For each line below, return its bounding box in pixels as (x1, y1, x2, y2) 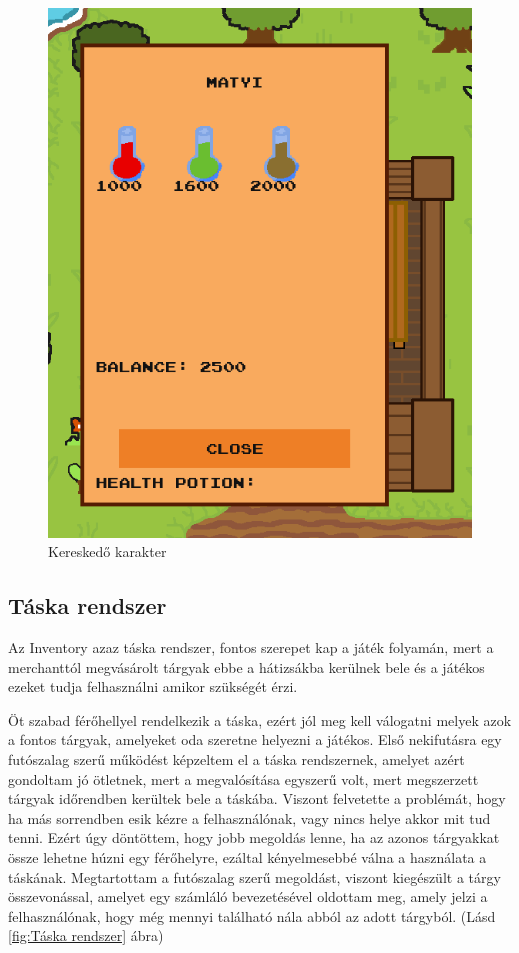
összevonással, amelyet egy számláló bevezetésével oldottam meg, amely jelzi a (8, 886, 488, 907)
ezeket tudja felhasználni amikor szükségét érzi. (8, 676, 298, 697)
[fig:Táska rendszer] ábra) (8, 925, 164, 946)
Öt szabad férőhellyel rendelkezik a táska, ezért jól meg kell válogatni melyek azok (8, 709, 512, 730)
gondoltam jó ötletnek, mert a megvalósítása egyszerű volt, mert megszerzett (8, 768, 479, 789)
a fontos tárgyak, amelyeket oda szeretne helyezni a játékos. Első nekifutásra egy (8, 729, 502, 750)
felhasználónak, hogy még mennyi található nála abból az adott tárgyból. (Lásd (8, 905, 496, 926)
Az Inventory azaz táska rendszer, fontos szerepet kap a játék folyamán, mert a (8, 637, 494, 657)
